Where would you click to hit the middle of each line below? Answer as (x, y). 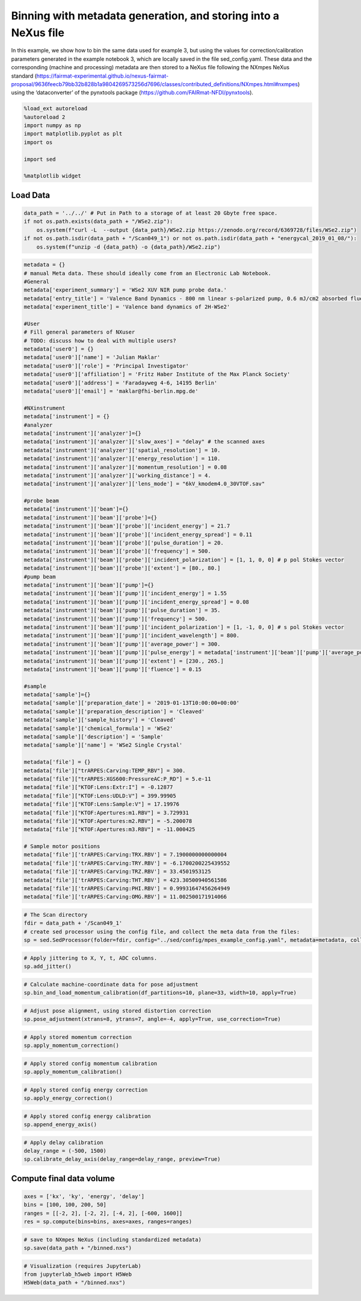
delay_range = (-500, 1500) (65, 1151)
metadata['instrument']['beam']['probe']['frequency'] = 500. (117, 551)
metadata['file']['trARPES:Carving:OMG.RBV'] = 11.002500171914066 (125, 897)
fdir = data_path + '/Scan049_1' (73, 923)
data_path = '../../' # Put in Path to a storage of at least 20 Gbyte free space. (151, 213)
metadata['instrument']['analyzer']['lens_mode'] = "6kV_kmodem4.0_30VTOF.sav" (144, 484)
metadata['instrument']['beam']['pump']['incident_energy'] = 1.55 (125, 594)
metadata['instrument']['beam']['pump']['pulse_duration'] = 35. (122, 610)
